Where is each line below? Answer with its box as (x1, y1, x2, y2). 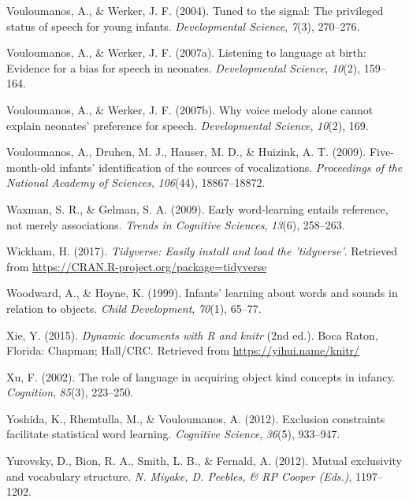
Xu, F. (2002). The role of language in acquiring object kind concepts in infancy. (6, 368, 396, 385)
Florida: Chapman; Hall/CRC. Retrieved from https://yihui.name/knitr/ (6, 342, 360, 359)
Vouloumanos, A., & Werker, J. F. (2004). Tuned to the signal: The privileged (6, 2, 384, 18)
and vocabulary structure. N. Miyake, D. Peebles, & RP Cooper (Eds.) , (6, 467, 352, 484)
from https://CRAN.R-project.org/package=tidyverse (6, 258, 267, 274)
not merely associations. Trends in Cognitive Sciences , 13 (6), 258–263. (6, 216, 345, 232)
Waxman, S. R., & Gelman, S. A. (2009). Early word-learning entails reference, (6, 200, 389, 217)
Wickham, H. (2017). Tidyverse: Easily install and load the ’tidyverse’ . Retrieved (6, 243, 397, 259)
